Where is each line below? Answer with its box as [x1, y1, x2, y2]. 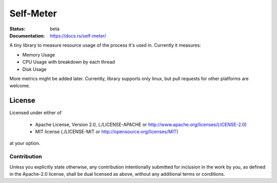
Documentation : [9, 32, 45, 39]
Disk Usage [22, 66, 47, 72]
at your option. [9, 140, 41, 147]
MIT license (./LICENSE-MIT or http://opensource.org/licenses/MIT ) [35, 129, 179, 135]
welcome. [9, 83, 30, 89]
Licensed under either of [9, 109, 62, 116]
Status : [9, 26, 26, 32]
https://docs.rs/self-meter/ [50, 32, 106, 39]
